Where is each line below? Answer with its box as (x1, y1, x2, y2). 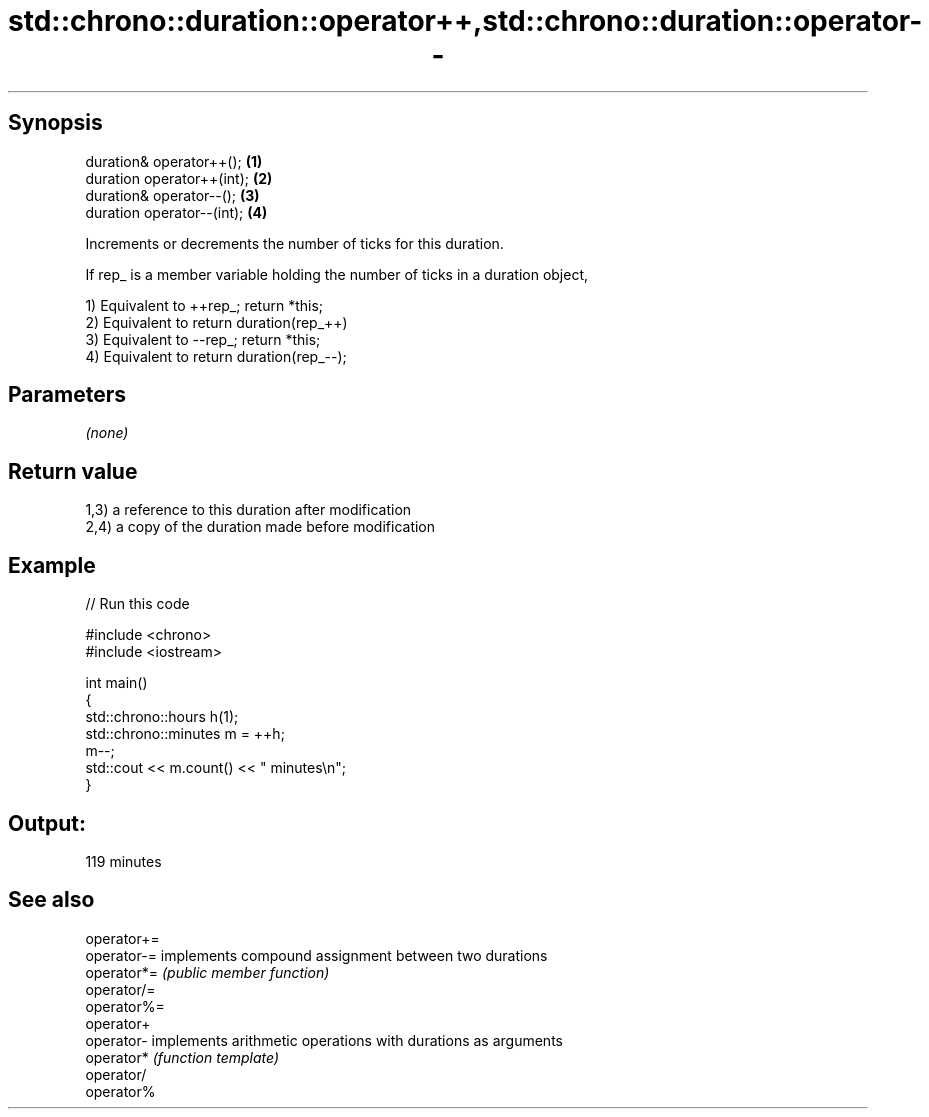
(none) (85, 424, 129, 442)
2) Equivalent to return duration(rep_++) (85, 313, 348, 331)
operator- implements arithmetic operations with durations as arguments (85, 1031, 563, 1049)
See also (8, 887, 95, 913)
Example (8, 552, 96, 578)
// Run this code (85, 595, 190, 613)
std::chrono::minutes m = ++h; (85, 725, 285, 743)
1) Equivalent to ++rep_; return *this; (85, 296, 324, 314)
